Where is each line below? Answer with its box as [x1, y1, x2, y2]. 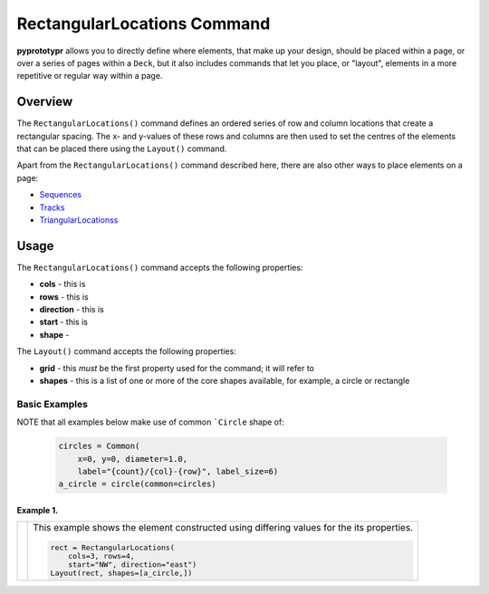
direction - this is [39, 304, 104, 315]
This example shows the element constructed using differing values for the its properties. [33, 522, 414, 534]
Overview [16, 94, 73, 110]
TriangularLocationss [39, 214, 119, 225]
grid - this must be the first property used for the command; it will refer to [39, 362, 314, 373]
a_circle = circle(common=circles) [58, 479, 216, 489]
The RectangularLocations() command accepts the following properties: [16, 262, 303, 273]
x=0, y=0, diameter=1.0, [77, 454, 188, 464]
